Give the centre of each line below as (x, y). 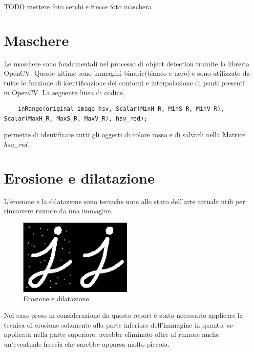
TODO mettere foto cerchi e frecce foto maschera (78, 6)
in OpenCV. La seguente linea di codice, (64, 92)
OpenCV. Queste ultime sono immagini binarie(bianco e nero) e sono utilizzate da (127, 73)
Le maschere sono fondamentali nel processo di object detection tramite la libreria (127, 63)
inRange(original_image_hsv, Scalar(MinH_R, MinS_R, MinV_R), (121, 109)
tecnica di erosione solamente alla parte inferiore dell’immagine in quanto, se (118, 324)
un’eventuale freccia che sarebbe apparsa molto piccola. (87, 343)
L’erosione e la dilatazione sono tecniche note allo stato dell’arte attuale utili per (125, 201)
